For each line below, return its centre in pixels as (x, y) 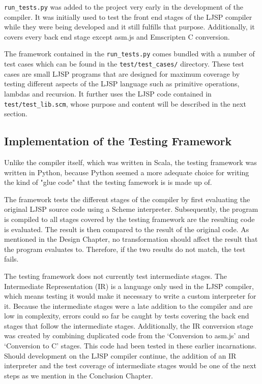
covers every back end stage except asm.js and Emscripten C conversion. (117, 36)
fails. (11, 259)
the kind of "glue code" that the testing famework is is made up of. (108, 182)
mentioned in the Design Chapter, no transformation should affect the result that (131, 239)
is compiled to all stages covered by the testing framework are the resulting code (129, 219)
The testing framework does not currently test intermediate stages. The (116, 276)
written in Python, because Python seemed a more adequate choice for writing (127, 172)
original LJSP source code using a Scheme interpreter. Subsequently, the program (131, 209)
